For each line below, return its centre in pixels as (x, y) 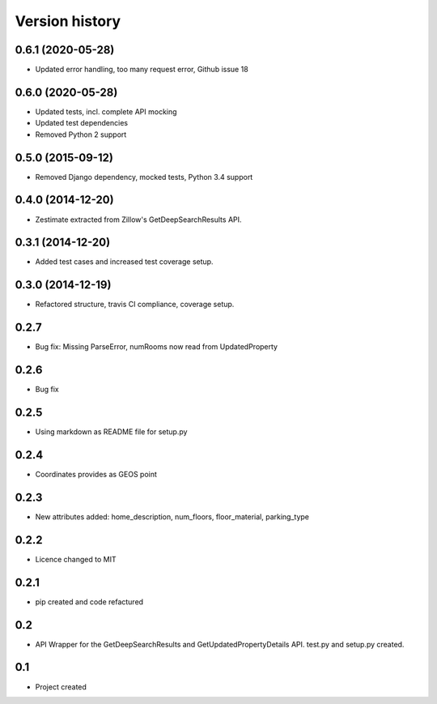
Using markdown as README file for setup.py (111, 432)
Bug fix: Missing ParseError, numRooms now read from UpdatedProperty (157, 347)
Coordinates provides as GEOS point (96, 474)
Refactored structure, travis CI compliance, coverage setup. (135, 305)
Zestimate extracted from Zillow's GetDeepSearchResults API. (138, 220)
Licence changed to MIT (76, 559)
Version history (68, 21)
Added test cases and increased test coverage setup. (124, 262)
